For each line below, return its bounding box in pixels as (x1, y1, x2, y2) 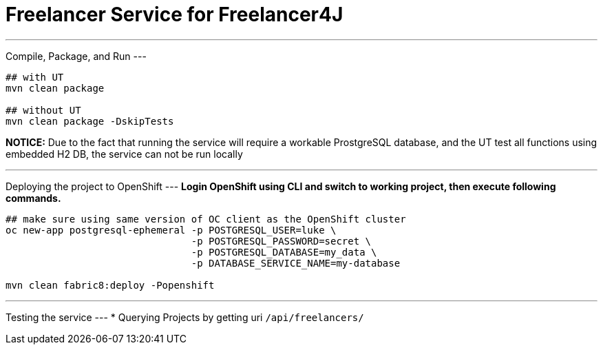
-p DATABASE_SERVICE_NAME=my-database (191, 257, 401, 269)
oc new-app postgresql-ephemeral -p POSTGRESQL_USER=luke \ (6, 224, 337, 236)
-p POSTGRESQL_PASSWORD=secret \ (191, 235, 372, 247)
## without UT (6, 104, 81, 116)
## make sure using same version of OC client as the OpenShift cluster (6, 213, 406, 225)
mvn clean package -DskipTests (6, 115, 174, 127)
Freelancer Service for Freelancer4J (6, 3, 343, 26)
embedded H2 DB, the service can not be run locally (6, 147, 243, 160)
